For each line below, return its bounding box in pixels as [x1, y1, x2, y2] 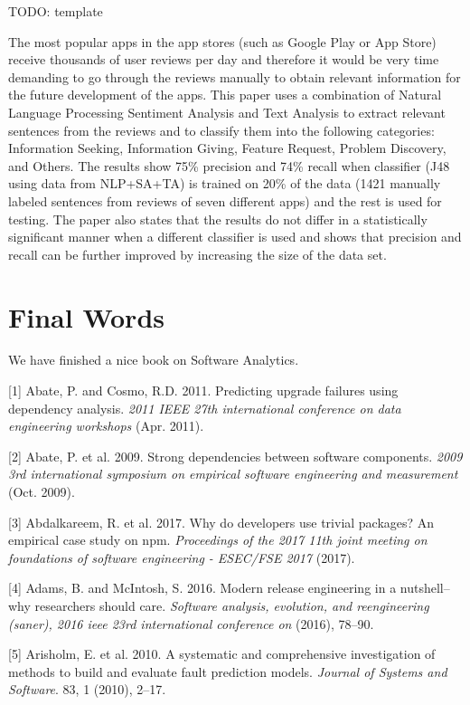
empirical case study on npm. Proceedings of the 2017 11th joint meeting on [8, 530, 428, 549]
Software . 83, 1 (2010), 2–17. [8, 680, 166, 699]
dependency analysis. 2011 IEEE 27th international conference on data [8, 398, 401, 417]
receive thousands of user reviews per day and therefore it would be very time [8, 50, 439, 69]
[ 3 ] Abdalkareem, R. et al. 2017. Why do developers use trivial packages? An [8, 512, 435, 531]
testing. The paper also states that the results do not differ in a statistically [8, 209, 428, 228]
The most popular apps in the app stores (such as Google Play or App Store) [8, 32, 437, 51]
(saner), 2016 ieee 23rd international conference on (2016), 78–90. [8, 614, 374, 633]
